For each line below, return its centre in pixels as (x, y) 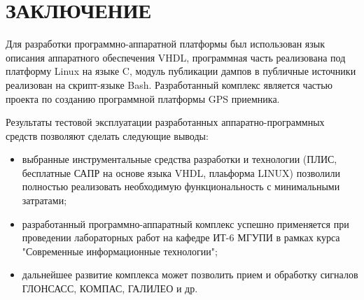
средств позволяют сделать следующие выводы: (107, 135)
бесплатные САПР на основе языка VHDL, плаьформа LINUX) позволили (181, 172)
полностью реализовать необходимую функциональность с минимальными (181, 186)
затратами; (44, 200)
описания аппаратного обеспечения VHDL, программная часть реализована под (176, 57)
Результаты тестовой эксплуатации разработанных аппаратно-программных (165, 122)
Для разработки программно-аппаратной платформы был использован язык (165, 44)
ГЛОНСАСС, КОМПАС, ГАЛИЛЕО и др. (110, 288)
